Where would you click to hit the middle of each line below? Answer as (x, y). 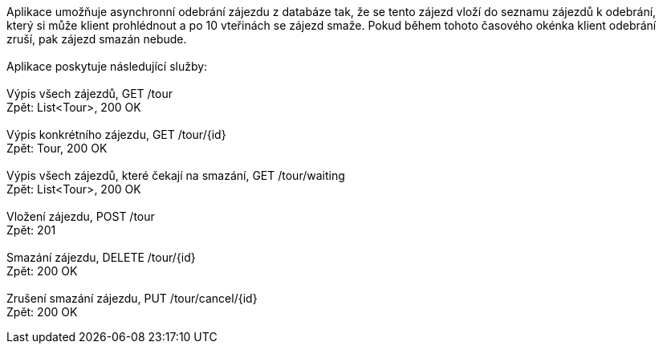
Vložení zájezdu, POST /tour (81, 216)
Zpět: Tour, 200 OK (57, 148)
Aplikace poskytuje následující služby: (107, 66)
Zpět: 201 (31, 230)
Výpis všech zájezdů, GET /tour (90, 94)
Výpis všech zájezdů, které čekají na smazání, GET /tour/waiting (176, 175)
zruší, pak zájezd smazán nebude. (97, 39)
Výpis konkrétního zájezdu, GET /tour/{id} (116, 134)
